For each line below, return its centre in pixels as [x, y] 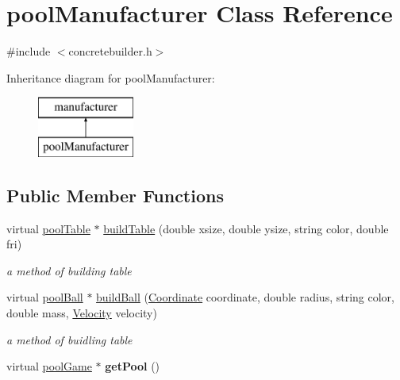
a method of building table [69, 270]
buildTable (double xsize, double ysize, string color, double [246, 228]
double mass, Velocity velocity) [82, 313]
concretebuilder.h [110, 51]
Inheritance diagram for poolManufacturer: [111, 77]
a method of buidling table [69, 339]
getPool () [133, 366]
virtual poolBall [45, 297]
